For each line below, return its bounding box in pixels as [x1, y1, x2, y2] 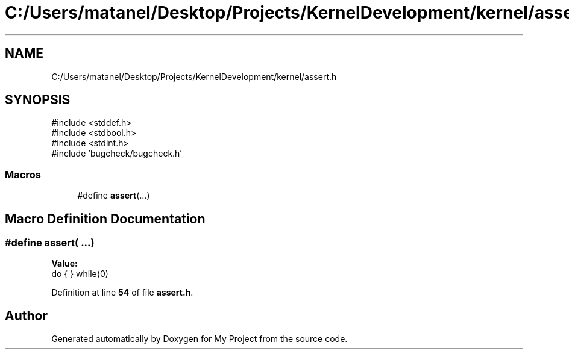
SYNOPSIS [5, 92, 71, 108]
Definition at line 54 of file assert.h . [51, 287, 193, 298]
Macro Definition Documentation [5, 211, 206, 226]
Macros [5, 168, 41, 181]
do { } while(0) [51, 269, 108, 279]
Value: [51, 258, 78, 269]
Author [5, 308, 48, 323]
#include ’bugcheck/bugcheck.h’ [51, 148, 182, 159]
